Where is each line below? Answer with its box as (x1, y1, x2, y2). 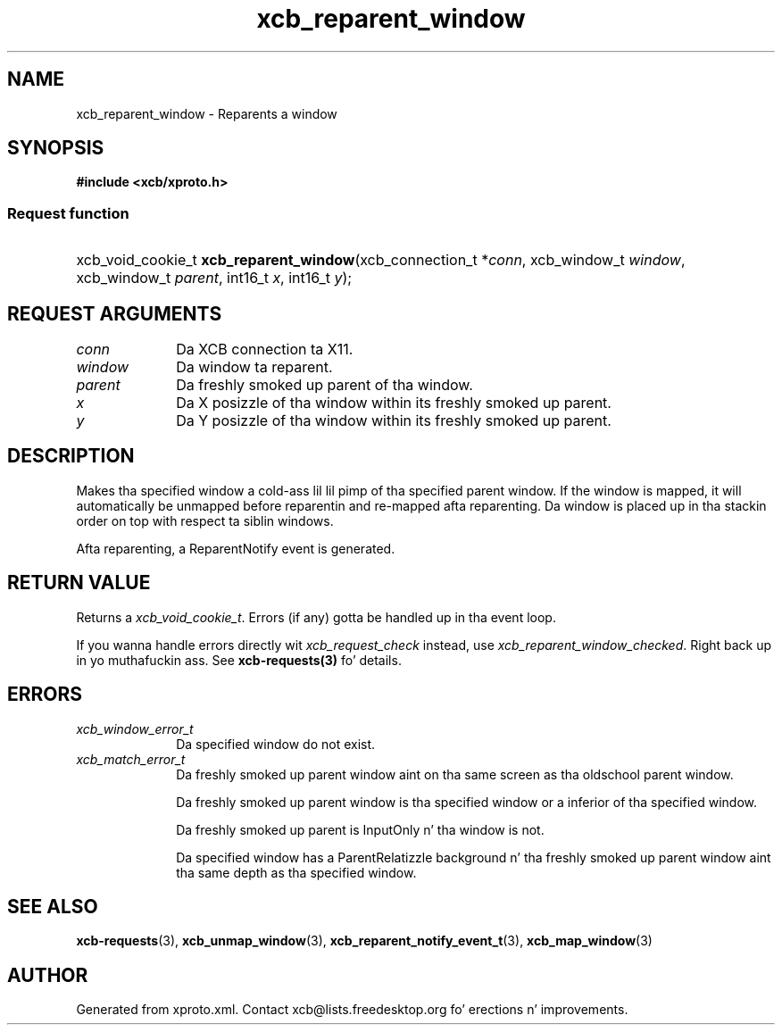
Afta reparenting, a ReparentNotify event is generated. (76, 540, 395, 556)
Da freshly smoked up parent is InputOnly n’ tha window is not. (176, 821, 545, 837)
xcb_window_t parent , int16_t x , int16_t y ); (76, 269, 353, 287)
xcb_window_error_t (76, 720, 194, 737)
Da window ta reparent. (176, 358, 333, 377)
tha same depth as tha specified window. (176, 864, 417, 880)
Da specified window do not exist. (176, 736, 376, 752)
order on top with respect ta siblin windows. (76, 512, 334, 528)
